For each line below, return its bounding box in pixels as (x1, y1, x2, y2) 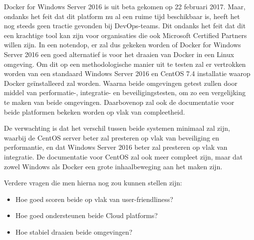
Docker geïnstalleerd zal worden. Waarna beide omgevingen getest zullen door (4, 78, 237, 88)
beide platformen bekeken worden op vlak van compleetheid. (4, 106, 185, 117)
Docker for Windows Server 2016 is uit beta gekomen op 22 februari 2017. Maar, (4, 1, 246, 11)
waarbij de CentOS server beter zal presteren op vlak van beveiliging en (4, 132, 219, 142)
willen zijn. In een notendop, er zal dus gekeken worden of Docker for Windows (4, 40, 241, 50)
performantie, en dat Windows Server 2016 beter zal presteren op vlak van (4, 142, 228, 152)
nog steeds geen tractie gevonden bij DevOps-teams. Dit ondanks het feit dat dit (4, 20, 246, 31)
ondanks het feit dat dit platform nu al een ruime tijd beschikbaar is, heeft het (4, 11, 240, 21)
